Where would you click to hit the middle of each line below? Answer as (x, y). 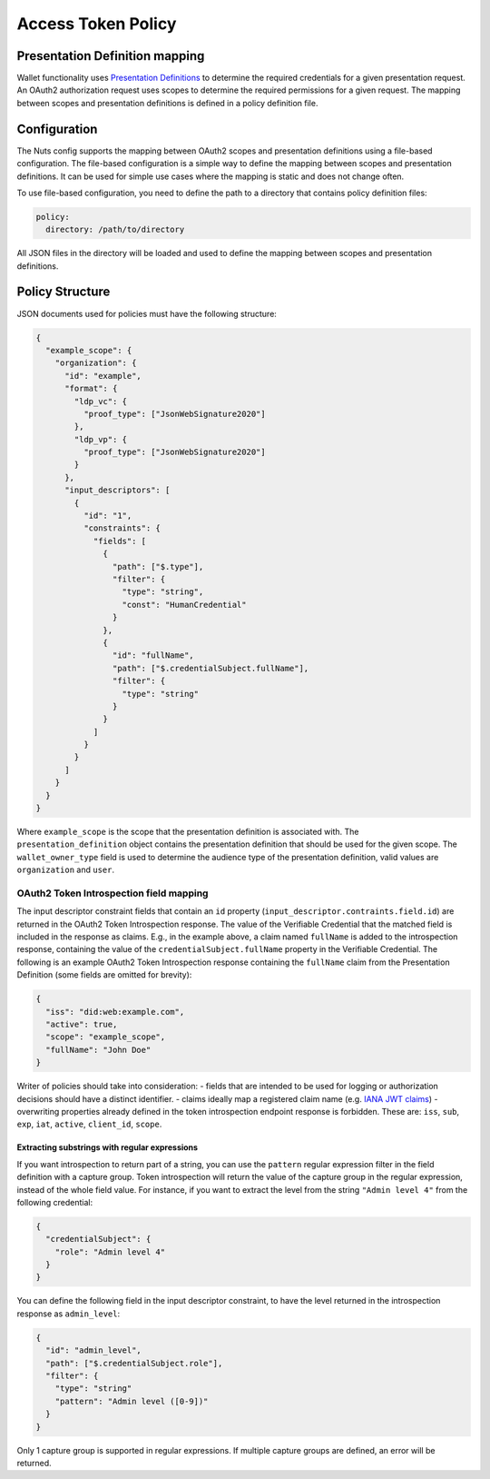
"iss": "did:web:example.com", (115, 1012)
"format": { (91, 389)
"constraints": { (122, 528)
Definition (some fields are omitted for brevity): (104, 975)
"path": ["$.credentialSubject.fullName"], (211, 668)
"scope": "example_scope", (106, 1037)
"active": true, (82, 1025)
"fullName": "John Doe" (98, 1050)
